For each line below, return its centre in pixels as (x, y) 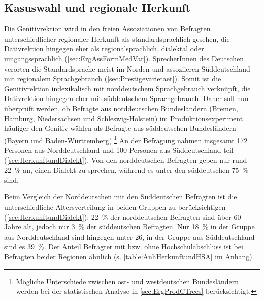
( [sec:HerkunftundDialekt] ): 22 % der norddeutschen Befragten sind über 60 (123, 216)
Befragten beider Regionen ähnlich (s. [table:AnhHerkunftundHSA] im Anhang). (129, 256)
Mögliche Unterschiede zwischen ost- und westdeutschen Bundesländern (127, 281)
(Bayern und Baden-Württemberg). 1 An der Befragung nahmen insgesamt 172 (126, 139)
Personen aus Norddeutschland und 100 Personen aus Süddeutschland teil (119, 149)
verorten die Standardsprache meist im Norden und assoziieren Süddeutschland (127, 68)
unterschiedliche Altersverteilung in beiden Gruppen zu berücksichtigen (115, 206)
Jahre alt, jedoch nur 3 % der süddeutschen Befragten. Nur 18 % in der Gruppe (129, 227)
